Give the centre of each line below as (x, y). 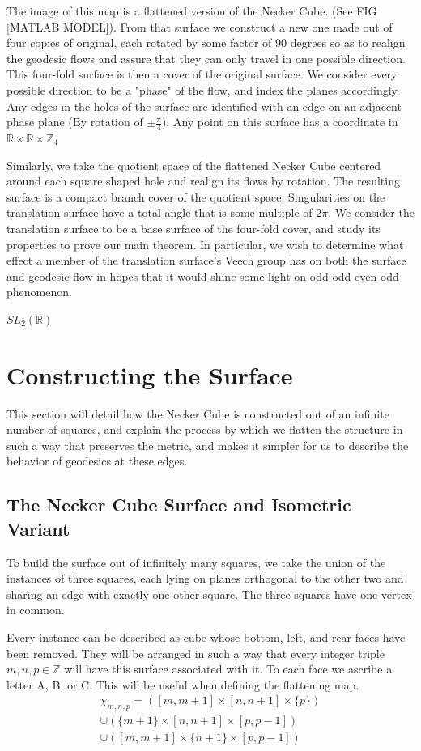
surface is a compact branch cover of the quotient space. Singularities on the (196, 196)
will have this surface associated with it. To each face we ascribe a (228, 669)
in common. (36, 610)
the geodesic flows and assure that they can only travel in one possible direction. (206, 58)
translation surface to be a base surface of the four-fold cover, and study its (193, 228)
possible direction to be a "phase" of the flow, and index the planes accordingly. (203, 89)
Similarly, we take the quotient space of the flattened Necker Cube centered (194, 165)
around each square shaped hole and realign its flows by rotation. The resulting (203, 181)
